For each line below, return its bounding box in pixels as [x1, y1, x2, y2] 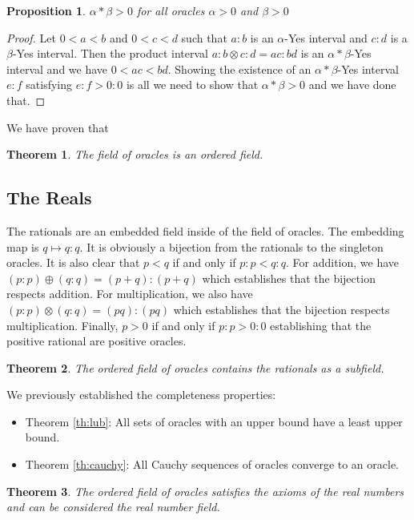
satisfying [26, 76, 73, 93]
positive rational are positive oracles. [6, 333, 187, 349]
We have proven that [6, 119, 109, 135]
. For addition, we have [285, 254, 400, 271]
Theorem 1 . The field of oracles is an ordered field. [6, 146, 263, 163]
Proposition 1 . [6, 2, 86, 18]
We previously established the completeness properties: [6, 386, 276, 403]
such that [181, 29, 227, 46]
